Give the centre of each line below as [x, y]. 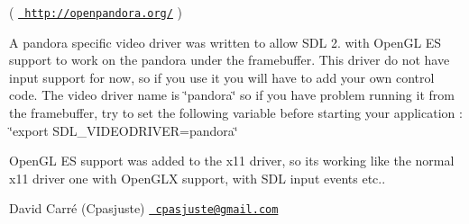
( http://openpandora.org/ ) [96, 12]
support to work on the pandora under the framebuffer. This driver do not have [230, 60]
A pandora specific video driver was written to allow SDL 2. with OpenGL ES [225, 42]
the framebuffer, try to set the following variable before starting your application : [236, 113]
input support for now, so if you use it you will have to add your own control [222, 77]
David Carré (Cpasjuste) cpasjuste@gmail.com [144, 208]
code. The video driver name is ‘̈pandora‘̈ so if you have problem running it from [232, 95]
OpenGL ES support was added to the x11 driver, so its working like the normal [232, 161]
